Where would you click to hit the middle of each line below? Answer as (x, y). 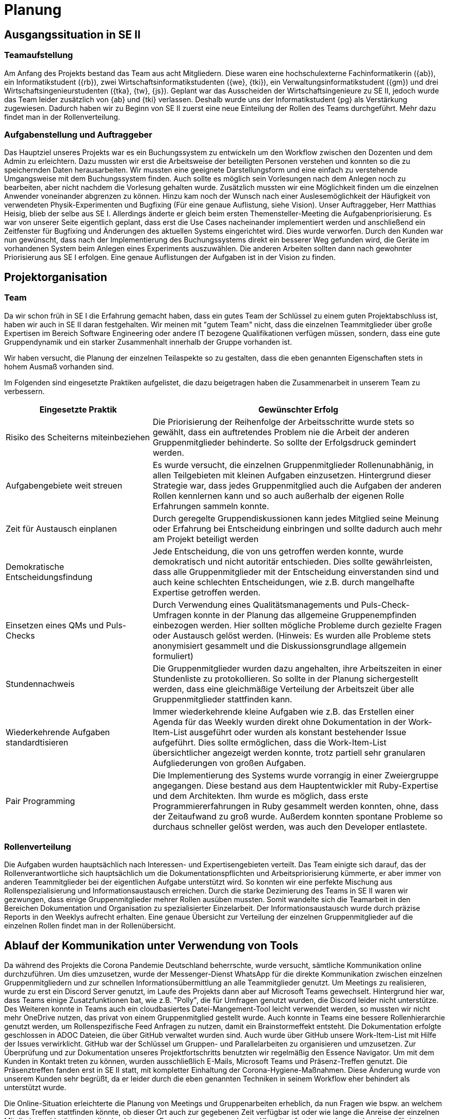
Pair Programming (41, 801)
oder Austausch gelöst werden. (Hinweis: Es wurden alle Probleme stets (292, 635)
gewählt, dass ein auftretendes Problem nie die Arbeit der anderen (281, 432)
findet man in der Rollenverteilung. (62, 117)
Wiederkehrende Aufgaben (58, 732)
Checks (20, 635)
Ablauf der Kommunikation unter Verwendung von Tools (151, 945)
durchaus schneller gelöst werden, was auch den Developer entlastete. (290, 826)
